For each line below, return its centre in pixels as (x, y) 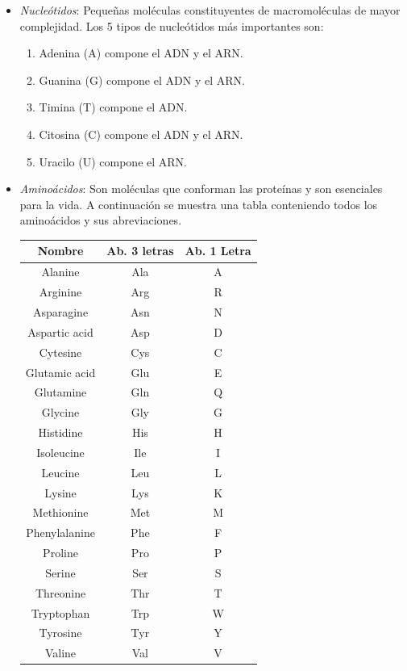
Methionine (60, 512)
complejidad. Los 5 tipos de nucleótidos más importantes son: (172, 25)
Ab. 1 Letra (218, 251)
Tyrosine (60, 633)
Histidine (60, 432)
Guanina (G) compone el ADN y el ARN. (142, 80)
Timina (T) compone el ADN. (113, 107)
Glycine (60, 412)
